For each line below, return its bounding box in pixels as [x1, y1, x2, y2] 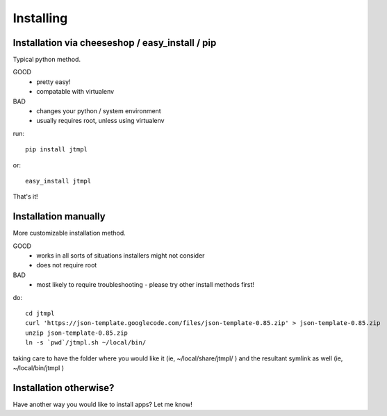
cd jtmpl [25, 310, 55, 317]
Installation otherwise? [13, 382, 115, 394]
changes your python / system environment [36, 107, 161, 115]
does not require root [36, 261, 97, 269]
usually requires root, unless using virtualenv [36, 117, 165, 125]
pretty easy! [36, 77, 71, 86]
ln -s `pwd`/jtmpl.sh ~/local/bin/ [25, 339, 147, 347]
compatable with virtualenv [36, 88, 115, 96]
